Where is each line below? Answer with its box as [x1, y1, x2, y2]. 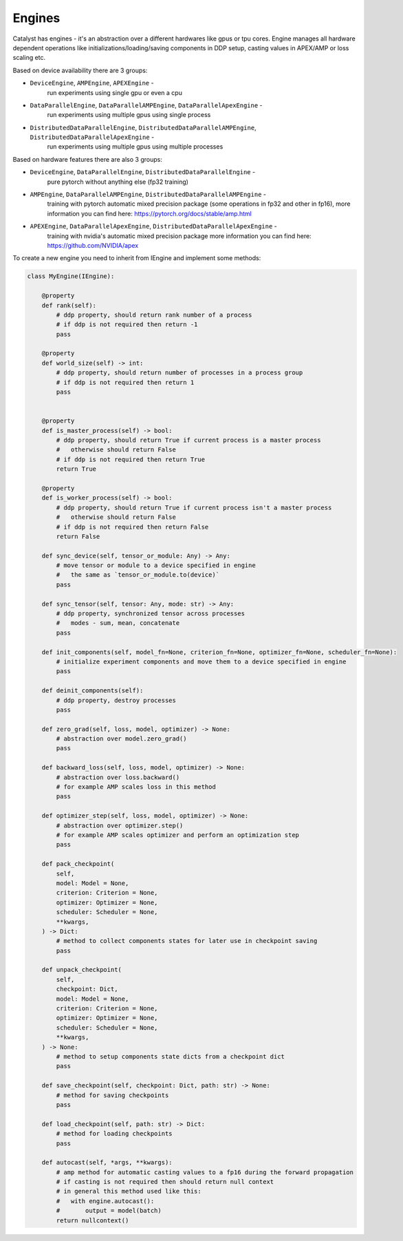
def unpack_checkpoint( [41, 966, 122, 974]
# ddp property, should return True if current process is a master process [56, 436, 321, 444]
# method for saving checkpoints [56, 1091, 169, 1099]
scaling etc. [12, 54, 46, 62]
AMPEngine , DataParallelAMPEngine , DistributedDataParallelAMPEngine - [30, 190, 266, 199]
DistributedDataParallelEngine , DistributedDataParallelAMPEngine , [30, 123, 257, 131]
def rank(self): [41, 301, 96, 309]
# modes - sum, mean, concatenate [56, 619, 180, 627]
